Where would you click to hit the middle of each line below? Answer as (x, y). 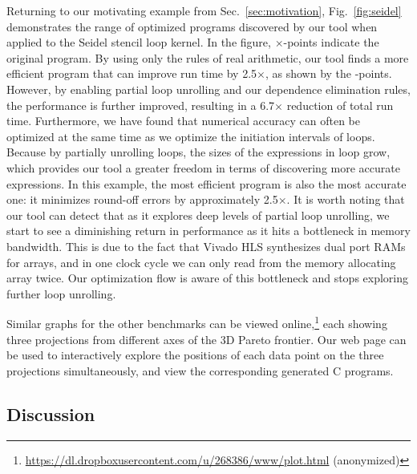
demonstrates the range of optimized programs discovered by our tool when (192, 26)
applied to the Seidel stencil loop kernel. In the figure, (139, 42)
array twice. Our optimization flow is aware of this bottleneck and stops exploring (208, 278)
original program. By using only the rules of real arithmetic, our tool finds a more (208, 57)
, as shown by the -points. (328, 73)
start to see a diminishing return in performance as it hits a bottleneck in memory (208, 231)
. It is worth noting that (346, 199)
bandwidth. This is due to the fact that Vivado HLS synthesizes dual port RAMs (206, 246)
